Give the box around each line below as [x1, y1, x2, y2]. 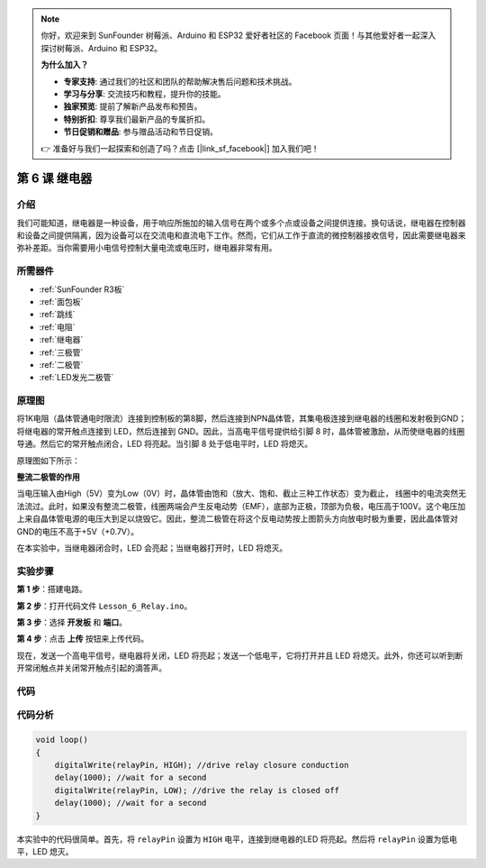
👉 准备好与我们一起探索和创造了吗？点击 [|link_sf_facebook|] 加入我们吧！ [40, 142, 319, 153]
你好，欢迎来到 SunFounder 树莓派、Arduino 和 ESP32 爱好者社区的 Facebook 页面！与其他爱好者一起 [40, 30, 420, 41]
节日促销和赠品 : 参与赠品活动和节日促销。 [63, 126, 218, 137]
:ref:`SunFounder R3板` [39, 284, 125, 295]
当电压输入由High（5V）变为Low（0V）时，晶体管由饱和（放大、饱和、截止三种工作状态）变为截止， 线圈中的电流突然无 [16, 488, 467, 499]
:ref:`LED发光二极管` [39, 372, 114, 383]
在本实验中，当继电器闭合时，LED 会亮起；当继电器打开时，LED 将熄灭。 [16, 542, 288, 553]
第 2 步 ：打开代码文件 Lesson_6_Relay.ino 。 [16, 600, 193, 611]
